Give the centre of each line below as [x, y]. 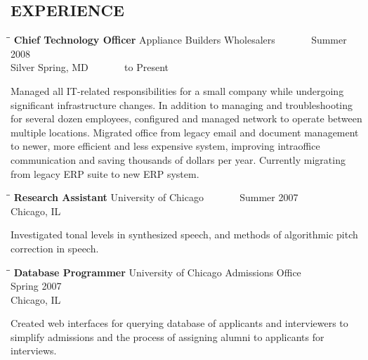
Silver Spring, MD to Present [90, 67]
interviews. [34, 351]
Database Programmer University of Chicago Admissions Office [157, 272]
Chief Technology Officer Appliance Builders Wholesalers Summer [180, 40]
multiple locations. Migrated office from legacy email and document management [185, 132]
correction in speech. [55, 248]
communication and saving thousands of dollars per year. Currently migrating [178, 159]
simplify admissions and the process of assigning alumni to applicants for [167, 336]
